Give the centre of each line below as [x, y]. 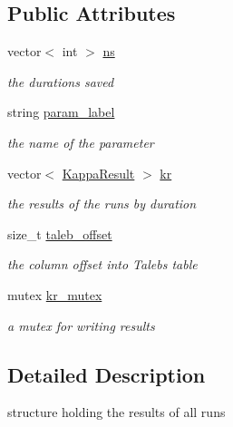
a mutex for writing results [81, 325]
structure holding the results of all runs [116, 412]
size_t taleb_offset [60, 233]
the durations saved [61, 81]
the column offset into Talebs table [102, 264]
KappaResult [98, 173]
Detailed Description [107, 374]
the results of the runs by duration [102, 204]
